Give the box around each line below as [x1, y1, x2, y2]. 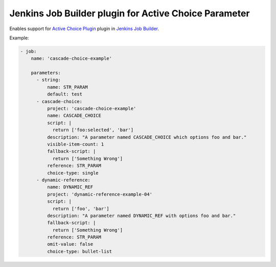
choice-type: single [47, 170, 99, 176]
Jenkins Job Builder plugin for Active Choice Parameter [9, 8, 250, 19]
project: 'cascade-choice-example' [47, 106, 136, 112]
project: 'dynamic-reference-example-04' [47, 191, 153, 197]
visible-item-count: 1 [47, 141, 104, 147]
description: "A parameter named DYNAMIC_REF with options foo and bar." [47, 212, 236, 219]
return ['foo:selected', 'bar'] [52, 127, 134, 133]
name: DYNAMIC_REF [47, 184, 94, 190]
